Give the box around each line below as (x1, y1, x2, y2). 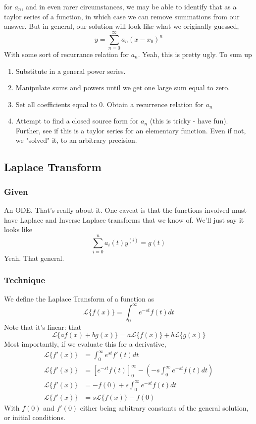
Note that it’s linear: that (4, 321, 82, 332)
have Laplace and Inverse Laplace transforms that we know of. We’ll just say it (4, 214, 244, 225)
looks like (4, 224, 32, 235)
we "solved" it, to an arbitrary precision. (15, 135, 137, 145)
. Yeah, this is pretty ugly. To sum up (138, 49, 252, 59)
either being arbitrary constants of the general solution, (80, 402, 249, 413)
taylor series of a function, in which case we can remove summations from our (4, 11, 240, 21)
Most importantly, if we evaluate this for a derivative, (4, 339, 166, 349)
